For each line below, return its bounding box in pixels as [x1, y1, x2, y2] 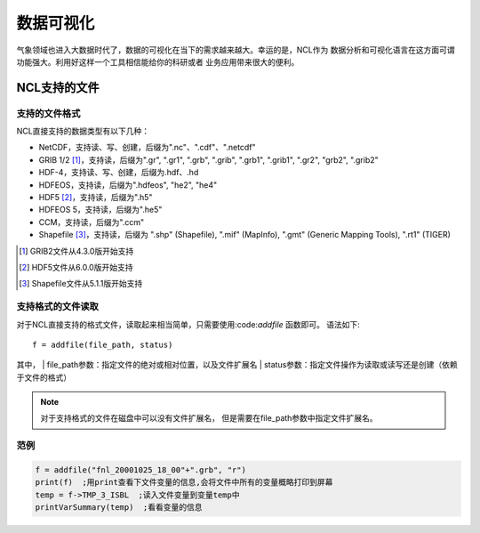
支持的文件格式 [16, 107, 81, 119]
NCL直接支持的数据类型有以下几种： [16, 125, 150, 137]
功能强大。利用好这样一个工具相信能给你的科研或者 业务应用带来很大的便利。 [16, 56, 300, 67]
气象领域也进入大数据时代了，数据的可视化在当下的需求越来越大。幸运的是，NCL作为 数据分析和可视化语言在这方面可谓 [16, 44, 455, 55]
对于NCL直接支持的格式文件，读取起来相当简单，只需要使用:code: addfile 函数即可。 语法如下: [16, 319, 360, 329]
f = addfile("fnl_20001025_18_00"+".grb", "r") [35, 465, 246, 475]
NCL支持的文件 [16, 80, 100, 95]
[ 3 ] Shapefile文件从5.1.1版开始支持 [19, 279, 143, 289]
